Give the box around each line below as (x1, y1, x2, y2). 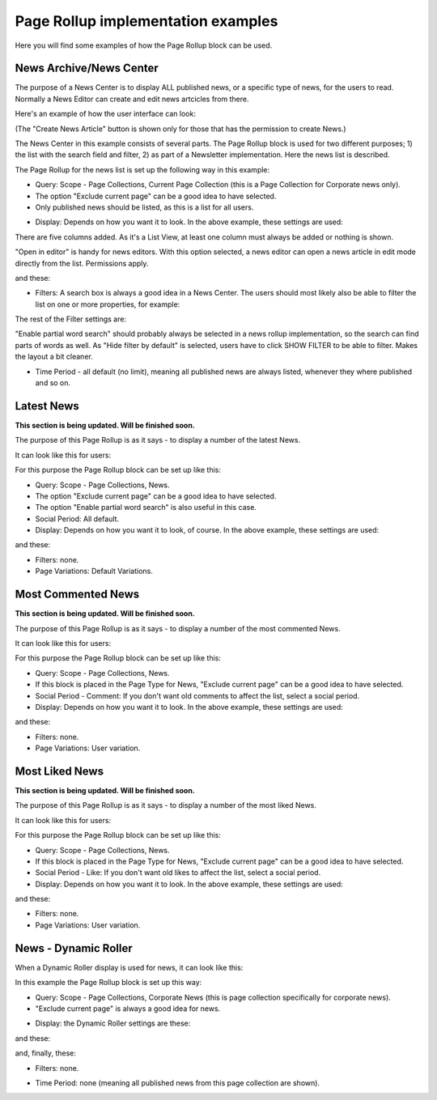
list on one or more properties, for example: (35, 299, 180, 309)
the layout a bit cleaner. (15, 352, 93, 362)
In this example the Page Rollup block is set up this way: (15, 978, 202, 987)
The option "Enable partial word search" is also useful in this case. (35, 503, 257, 512)
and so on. (35, 378, 71, 388)
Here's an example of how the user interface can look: (15, 109, 196, 119)
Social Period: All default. (35, 514, 120, 524)
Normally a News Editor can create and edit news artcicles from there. (15, 94, 249, 104)
